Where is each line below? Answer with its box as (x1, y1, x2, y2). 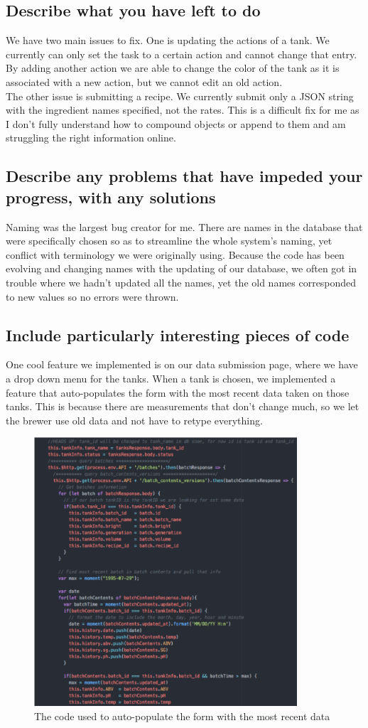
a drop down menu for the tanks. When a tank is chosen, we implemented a (6, 370, 336, 385)
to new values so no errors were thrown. (6, 289, 179, 304)
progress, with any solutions (6, 186, 216, 208)
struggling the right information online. (6, 130, 176, 145)
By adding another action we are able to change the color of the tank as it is (6, 60, 340, 75)
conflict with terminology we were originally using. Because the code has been (6, 247, 345, 262)
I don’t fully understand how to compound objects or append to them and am (6, 116, 346, 131)
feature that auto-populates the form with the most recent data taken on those (6, 385, 350, 400)
